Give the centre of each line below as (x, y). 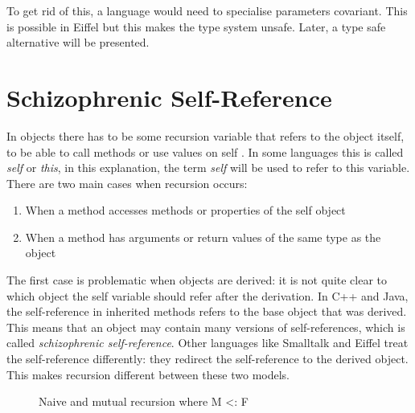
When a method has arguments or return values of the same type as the (203, 237)
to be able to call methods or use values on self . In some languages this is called (205, 151)
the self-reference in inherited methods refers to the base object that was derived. (207, 311)
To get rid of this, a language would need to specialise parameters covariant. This (207, 10)
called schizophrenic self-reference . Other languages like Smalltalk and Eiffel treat (207, 343)
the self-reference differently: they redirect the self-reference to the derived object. (207, 359)
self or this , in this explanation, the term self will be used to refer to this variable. (208, 168)
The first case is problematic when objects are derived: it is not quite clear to (197, 280)
